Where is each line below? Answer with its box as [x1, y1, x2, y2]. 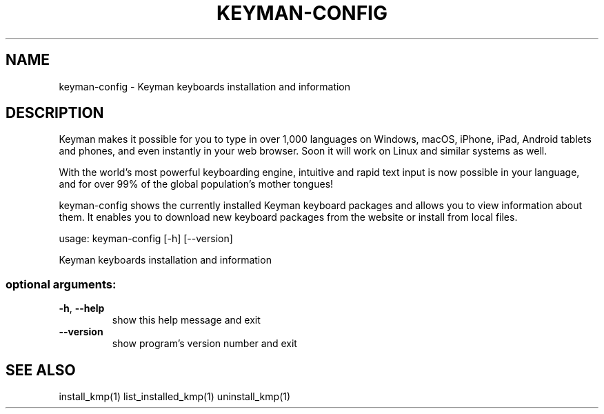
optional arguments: [6, 277, 117, 291]
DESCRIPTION [6, 104, 104, 122]
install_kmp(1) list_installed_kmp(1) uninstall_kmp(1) [59, 391, 291, 403]
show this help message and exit [112, 314, 261, 326]
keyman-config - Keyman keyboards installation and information [59, 80, 351, 92]
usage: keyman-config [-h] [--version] [59, 233, 233, 245]
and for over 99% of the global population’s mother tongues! [59, 178, 334, 190]
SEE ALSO [6, 361, 76, 379]
